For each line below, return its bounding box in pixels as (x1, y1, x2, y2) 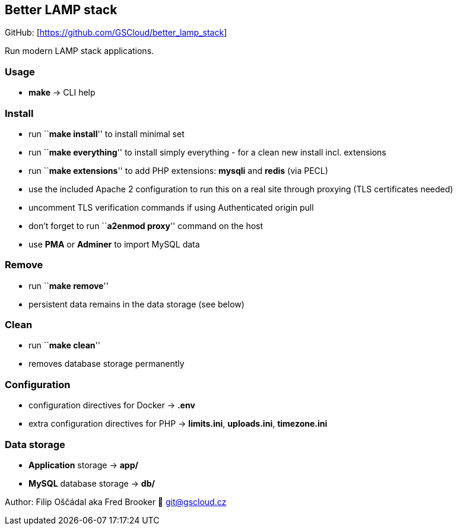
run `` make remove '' (28, 280, 109, 291)
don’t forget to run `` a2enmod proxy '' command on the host (28, 220, 264, 231)
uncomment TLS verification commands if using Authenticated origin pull (28, 202, 314, 212)
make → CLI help (28, 87, 96, 98)
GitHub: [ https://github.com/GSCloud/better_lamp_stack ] (5, 27, 227, 38)
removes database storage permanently (28, 358, 185, 369)
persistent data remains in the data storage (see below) (28, 299, 245, 309)
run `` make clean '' (28, 340, 100, 351)
